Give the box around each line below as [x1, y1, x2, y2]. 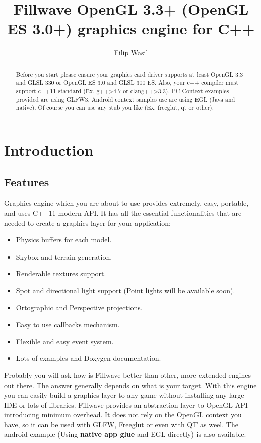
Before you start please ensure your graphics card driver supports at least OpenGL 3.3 [16, 70, 243, 78]
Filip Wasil [114, 47, 148, 58]
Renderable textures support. [16, 268, 106, 279]
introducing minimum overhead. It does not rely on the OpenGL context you [4, 409, 242, 420]
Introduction [4, 139, 94, 160]
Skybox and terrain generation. [16, 251, 112, 262]
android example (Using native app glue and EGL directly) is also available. [4, 429, 246, 439]
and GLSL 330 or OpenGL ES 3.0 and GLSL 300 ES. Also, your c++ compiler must [16, 78, 239, 87]
